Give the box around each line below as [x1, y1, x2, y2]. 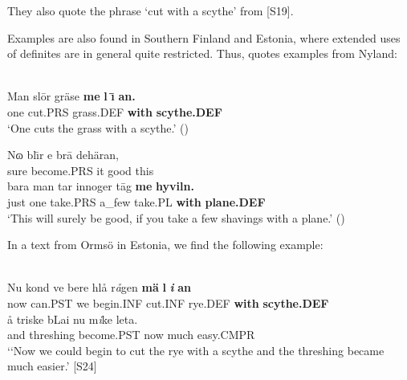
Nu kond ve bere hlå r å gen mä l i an [7, 279, 191, 296]
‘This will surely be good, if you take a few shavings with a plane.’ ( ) [7, 209, 345, 226]
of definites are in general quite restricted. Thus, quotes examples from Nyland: [7, 45, 397, 62]
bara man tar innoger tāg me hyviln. [7, 178, 194, 194]
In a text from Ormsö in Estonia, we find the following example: [7, 236, 324, 253]
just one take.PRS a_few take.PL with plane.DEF [7, 193, 266, 210]
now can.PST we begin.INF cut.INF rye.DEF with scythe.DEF [7, 294, 329, 311]
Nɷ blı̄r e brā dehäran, [7, 146, 119, 163]
